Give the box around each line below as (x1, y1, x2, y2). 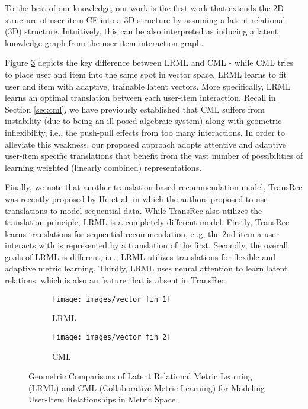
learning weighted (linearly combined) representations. (5, 161, 202, 173)
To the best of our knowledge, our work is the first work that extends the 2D (5, 2, 284, 14)
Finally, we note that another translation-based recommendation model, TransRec (5, 181, 303, 193)
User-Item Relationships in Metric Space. (28, 393, 178, 405)
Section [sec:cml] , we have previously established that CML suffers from (5, 103, 265, 115)
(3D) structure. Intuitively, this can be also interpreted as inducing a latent (5, 25, 278, 37)
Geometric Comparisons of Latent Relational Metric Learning (28, 370, 252, 382)
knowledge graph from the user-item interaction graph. (5, 36, 204, 49)
